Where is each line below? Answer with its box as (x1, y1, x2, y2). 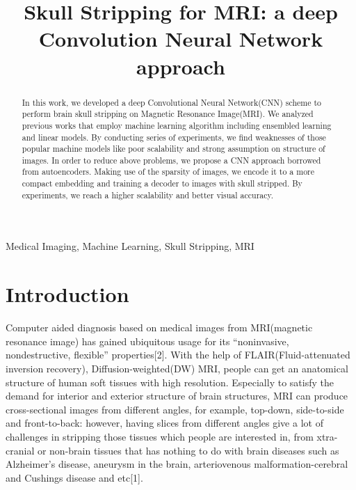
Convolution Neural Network (38, 24, 323, 53)
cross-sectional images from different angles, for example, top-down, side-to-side (6, 402, 344, 416)
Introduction (6, 280, 129, 308)
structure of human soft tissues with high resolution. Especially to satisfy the (6, 374, 334, 389)
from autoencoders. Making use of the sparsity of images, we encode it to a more (22, 166, 315, 177)
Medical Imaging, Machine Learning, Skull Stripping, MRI (6, 239, 254, 253)
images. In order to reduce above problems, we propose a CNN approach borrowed (22, 154, 321, 166)
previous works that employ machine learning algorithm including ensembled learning (22, 119, 332, 131)
